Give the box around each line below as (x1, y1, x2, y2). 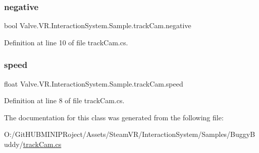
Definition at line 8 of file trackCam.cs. (4, 95, 125, 106)
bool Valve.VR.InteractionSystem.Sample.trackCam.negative (4, 20, 191, 31)
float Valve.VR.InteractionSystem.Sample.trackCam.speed (4, 78, 183, 89)
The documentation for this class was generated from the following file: (4, 112, 224, 122)
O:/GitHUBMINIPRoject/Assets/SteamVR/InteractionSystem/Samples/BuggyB (4, 129, 255, 139)
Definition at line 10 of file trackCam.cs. (4, 37, 128, 47)
